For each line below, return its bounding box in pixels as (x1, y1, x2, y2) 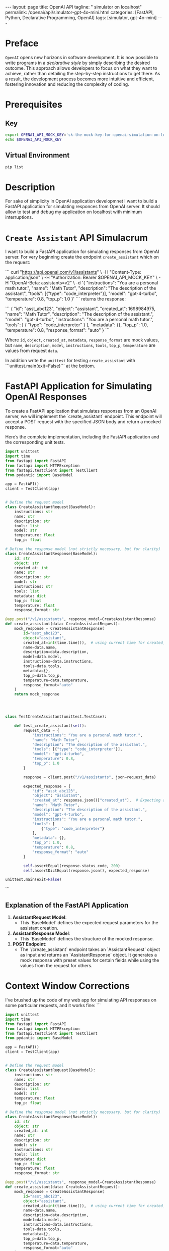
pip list (5, 164, 24, 170)
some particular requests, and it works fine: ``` (5, 1003, 101, 1009)
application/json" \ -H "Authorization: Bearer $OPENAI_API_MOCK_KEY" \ (5, 274, 157, 281)
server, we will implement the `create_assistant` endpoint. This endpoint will (5, 413, 162, 420)
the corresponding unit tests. (5, 439, 65, 445)
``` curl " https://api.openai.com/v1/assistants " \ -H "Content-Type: (5, 269, 142, 275)
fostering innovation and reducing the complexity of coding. (5, 81, 129, 87)
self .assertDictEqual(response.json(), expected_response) (23, 868, 150, 873)
